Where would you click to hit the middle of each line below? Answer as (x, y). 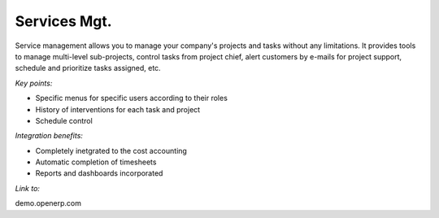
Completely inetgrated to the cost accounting (111, 150)
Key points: (34, 83)
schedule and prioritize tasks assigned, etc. (88, 68)
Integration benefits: (49, 136)
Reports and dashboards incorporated (99, 173)
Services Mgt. (64, 21)
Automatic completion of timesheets (96, 162)
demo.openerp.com (48, 203)
